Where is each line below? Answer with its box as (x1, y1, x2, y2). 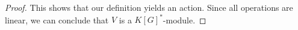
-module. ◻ (163, 13, 206, 26)
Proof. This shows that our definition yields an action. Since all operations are (5, 1, 293, 13)
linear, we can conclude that (5, 13, 109, 26)
